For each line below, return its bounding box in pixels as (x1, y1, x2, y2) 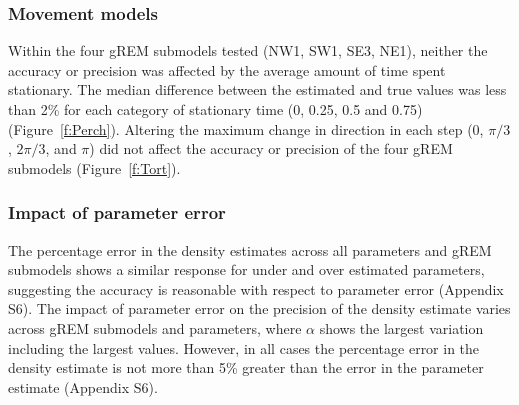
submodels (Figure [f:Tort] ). (8, 157, 181, 178)
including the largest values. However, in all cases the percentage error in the (8, 337, 480, 358)
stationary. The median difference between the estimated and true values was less (8, 79, 507, 100)
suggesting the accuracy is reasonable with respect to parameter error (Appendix (8, 278, 504, 299)
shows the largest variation (319, 317, 484, 338)
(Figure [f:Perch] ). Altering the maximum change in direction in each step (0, (8, 118, 484, 139)
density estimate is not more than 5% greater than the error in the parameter (8, 357, 484, 378)
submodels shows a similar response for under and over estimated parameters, (8, 259, 485, 280)
